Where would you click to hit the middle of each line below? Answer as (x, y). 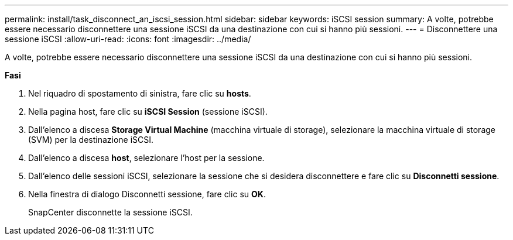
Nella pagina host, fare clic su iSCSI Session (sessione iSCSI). (148, 112)
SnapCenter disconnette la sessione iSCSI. (110, 212)
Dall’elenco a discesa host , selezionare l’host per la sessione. (146, 158)
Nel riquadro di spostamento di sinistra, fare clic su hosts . (140, 93)
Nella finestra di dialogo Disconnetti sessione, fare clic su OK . (147, 194)
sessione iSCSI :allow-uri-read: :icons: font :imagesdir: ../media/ (128, 39)
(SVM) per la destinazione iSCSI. (91, 140)
